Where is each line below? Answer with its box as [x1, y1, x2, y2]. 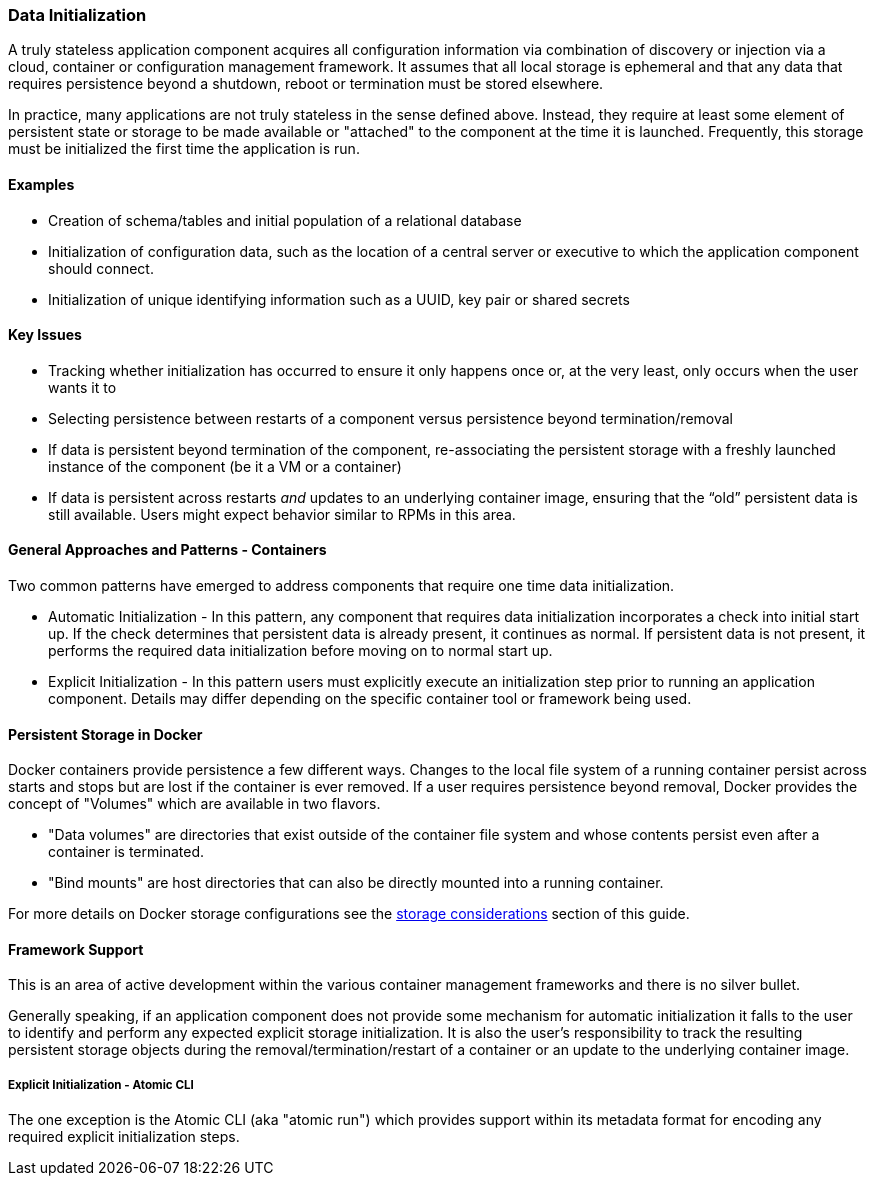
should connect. [48, 259, 154, 277]
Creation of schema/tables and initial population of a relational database [48, 211, 522, 229]
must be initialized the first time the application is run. [8, 140, 360, 158]
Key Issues [8, 326, 82, 344]
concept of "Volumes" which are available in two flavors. [8, 795, 381, 813]
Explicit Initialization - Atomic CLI [8, 1077, 194, 1092]
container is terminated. [48, 843, 205, 861]
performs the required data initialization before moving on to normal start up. [48, 642, 553, 660]
